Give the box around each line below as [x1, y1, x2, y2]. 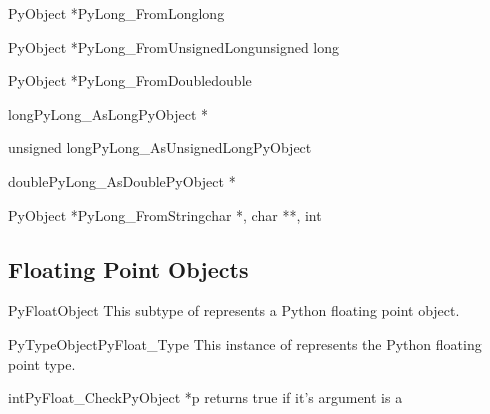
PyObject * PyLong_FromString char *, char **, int [8, 204, 322, 225]
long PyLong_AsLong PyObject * [8, 103, 209, 124]
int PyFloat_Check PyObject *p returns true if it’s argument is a [8, 387, 403, 408]
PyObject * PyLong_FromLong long [8, 3, 225, 23]
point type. [8, 353, 76, 374]
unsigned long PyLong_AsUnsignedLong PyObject [8, 137, 312, 158]
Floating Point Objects [8, 253, 249, 284]
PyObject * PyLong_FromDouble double [8, 70, 252, 91]
